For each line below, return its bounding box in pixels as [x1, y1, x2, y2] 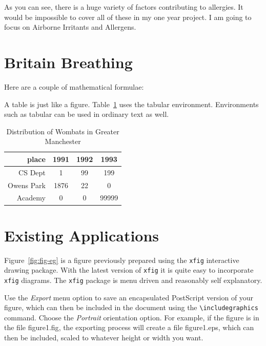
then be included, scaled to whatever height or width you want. [4, 332, 203, 343]
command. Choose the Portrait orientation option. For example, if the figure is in [4, 312, 259, 322]
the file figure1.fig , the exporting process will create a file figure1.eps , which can [4, 322, 254, 333]
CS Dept [18, 167, 46, 177]
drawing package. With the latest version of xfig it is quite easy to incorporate [4, 264, 254, 275]
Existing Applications [4, 225, 159, 246]
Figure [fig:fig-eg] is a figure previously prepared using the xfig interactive [4, 254, 239, 265]
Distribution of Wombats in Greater [6, 126, 119, 136]
